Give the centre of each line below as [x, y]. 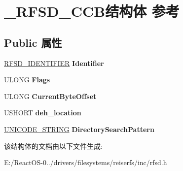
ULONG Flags [27, 80]
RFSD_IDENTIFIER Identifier [54, 63]
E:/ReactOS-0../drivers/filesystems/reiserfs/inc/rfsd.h [86, 162]
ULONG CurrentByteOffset [50, 96]
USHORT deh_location [43, 113]
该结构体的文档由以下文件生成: [53, 146]
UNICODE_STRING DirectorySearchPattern [79, 129]
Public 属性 [33, 42]
